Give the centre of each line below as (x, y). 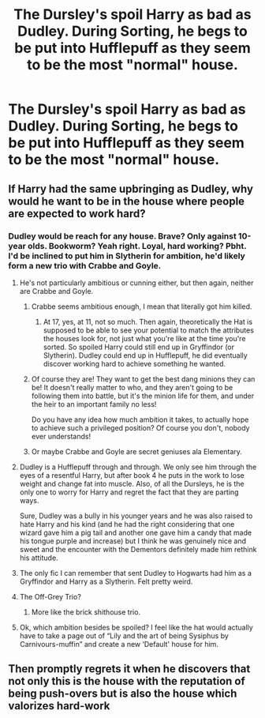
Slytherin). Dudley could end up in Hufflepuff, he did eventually (146, 355)
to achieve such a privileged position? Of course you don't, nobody (140, 427)
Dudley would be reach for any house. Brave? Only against (122, 236)
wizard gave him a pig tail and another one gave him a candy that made (136, 532)
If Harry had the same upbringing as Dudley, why (131, 188)
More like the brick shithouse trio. (86, 612)
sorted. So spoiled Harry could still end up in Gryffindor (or (139, 347)
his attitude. (39, 558)
